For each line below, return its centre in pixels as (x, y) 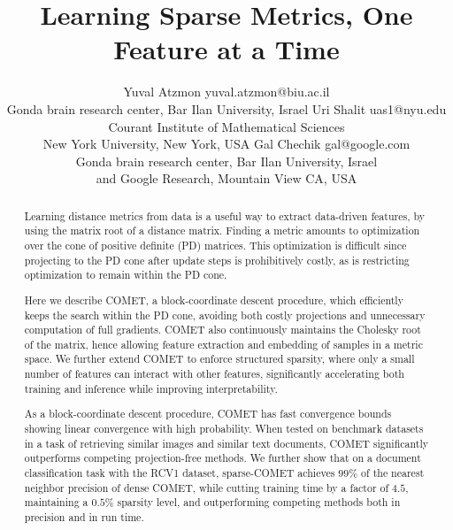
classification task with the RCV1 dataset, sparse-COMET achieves (180, 472)
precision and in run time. (84, 516)
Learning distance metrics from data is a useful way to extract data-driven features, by (224, 215)
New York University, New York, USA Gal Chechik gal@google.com (226, 144)
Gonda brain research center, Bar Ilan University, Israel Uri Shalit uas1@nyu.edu (226, 108)
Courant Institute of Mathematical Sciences (226, 126)
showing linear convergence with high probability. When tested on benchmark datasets (224, 428)
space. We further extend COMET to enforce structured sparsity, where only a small (219, 359)
